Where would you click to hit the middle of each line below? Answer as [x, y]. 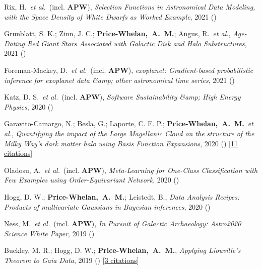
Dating [14, 43]
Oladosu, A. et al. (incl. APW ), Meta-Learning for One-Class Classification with [131, 170]
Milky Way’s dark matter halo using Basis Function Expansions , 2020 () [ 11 [121, 143]
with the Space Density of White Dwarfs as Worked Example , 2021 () [110, 16]
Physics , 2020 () [29, 106]
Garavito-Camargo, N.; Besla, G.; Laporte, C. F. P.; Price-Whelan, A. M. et [129, 123]
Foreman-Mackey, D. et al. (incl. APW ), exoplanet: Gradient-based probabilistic [129, 70]
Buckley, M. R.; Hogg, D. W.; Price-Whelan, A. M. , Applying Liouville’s [122, 250]
